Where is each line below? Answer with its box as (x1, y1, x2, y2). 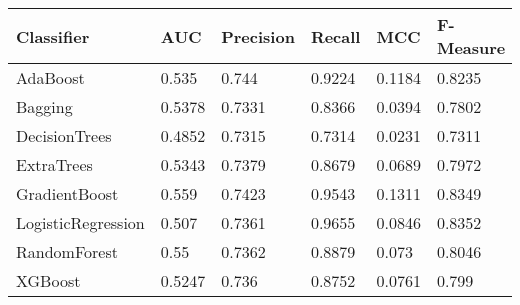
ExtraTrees (16, 153, 93, 176)
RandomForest (16, 240, 118, 263)
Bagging (16, 95, 73, 118)
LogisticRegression (16, 211, 145, 234)
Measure (436, 36, 506, 59)
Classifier (16, 24, 90, 48)
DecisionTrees (16, 124, 112, 147)
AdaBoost (16, 66, 85, 89)
